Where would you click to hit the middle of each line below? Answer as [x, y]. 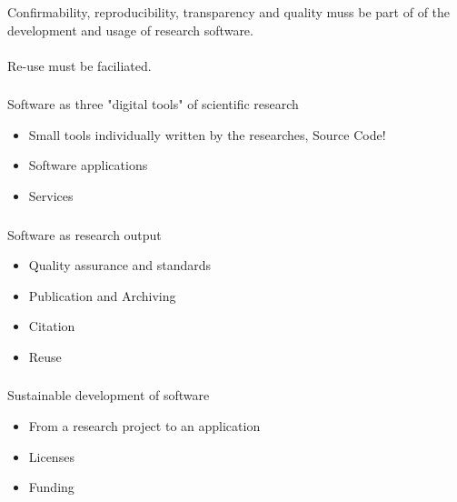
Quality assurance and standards [120, 265]
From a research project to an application [144, 426]
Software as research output [84, 234]
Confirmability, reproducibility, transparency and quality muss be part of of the [229, 11]
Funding [51, 487]
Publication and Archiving [102, 295]
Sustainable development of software [109, 395]
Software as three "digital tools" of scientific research [153, 104]
